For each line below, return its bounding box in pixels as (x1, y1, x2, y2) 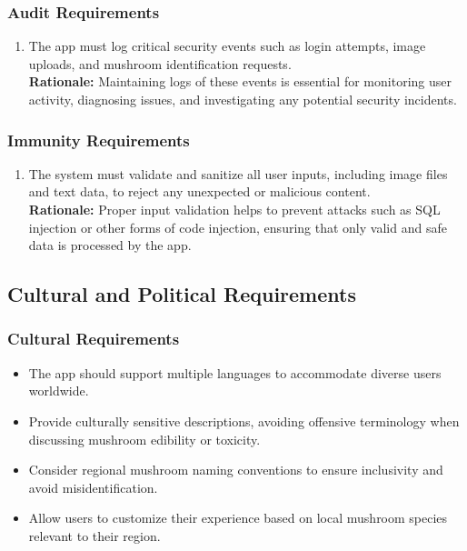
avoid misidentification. (28, 477, 158, 496)
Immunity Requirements (7, 128, 190, 151)
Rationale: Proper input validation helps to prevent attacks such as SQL (28, 200, 441, 218)
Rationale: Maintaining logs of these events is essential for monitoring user (28, 72, 452, 91)
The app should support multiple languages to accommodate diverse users (28, 363, 442, 382)
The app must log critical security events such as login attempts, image (28, 36, 426, 55)
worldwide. (28, 381, 89, 400)
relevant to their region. (28, 526, 161, 545)
